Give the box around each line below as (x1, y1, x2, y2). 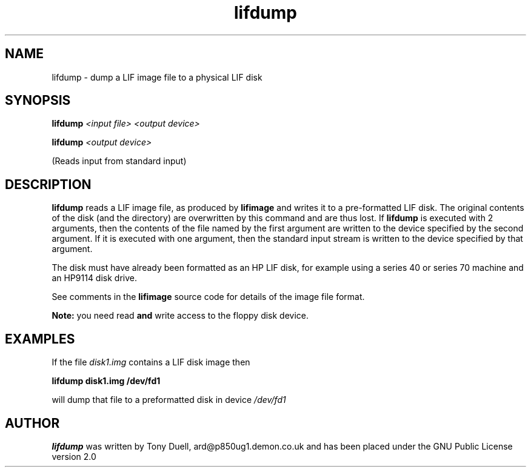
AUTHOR (5, 415, 60, 431)
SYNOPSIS (5, 93, 71, 108)
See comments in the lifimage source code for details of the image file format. (52, 291, 365, 302)
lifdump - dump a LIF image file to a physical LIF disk (52, 71, 262, 82)
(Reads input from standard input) (52, 156, 187, 167)
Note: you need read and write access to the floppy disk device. (52, 310, 309, 321)
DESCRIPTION (5, 176, 92, 192)
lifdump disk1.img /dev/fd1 (52, 376, 161, 387)
